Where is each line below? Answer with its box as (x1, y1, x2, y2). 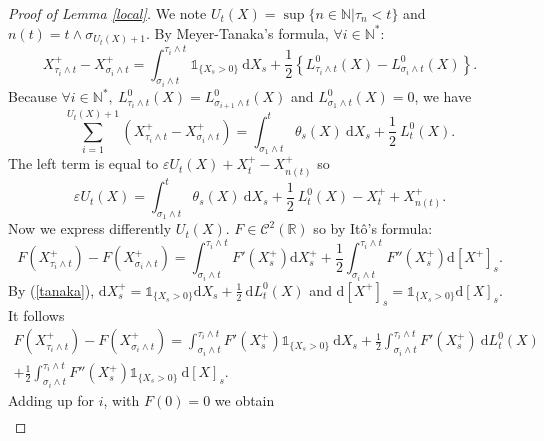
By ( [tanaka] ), (8, 279, 95, 300)
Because (8, 86, 57, 107)
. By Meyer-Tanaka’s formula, (146, 22, 329, 43)
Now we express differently (8, 218, 172, 239)
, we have (414, 86, 472, 107)
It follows (8, 304, 65, 325)
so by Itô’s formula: (313, 218, 433, 239)
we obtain (214, 389, 275, 410)
